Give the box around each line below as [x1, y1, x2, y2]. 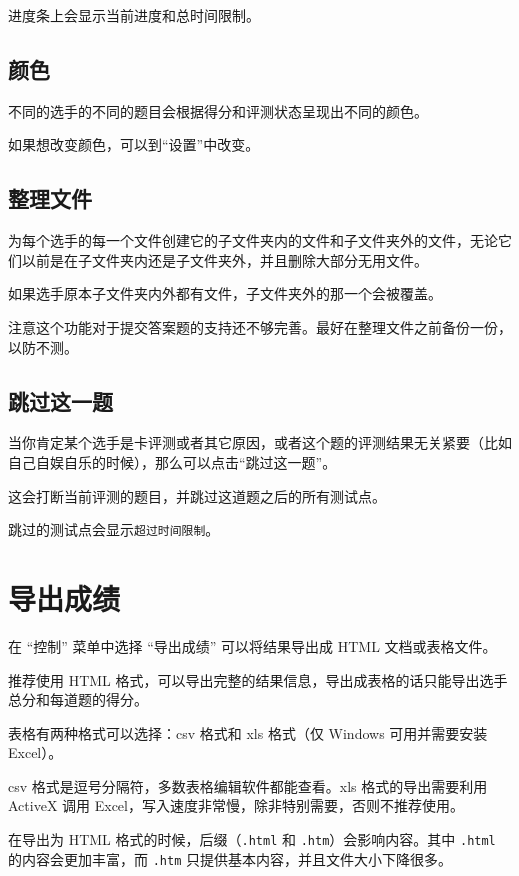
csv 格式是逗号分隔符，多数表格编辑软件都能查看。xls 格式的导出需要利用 [8, 775, 488, 796]
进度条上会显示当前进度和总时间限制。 [8, 5, 260, 25]
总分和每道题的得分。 [8, 689, 148, 710]
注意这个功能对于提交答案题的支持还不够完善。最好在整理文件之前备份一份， [8, 316, 512, 337]
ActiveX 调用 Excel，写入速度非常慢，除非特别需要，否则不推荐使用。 [8, 795, 464, 816]
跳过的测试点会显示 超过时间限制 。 [8, 519, 220, 540]
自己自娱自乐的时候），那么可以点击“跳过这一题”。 [8, 451, 337, 472]
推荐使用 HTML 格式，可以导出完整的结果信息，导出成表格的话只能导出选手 [8, 669, 508, 690]
